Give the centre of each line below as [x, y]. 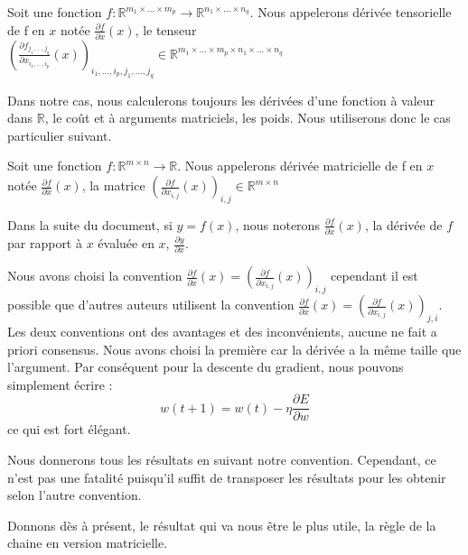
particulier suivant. [60, 135]
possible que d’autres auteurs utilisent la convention [151, 305]
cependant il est [374, 276]
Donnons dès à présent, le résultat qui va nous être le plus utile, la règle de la [222, 525]
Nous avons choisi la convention [95, 276]
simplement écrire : [60, 384]
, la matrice [113, 185]
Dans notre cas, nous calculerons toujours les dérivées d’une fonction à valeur [221, 100]
